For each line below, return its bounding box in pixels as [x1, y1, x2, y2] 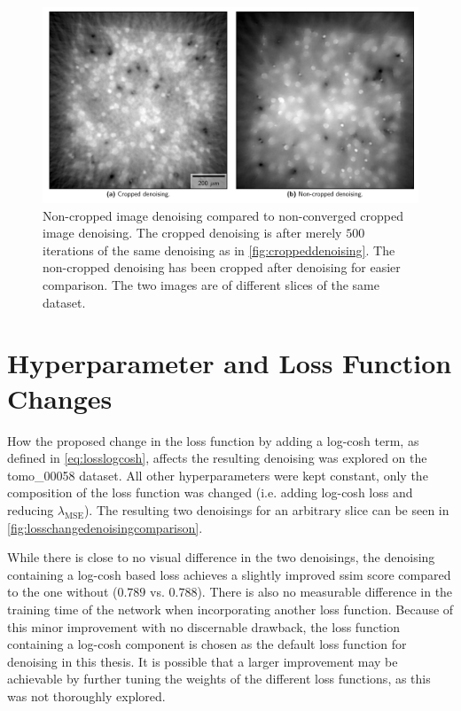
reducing [7, 500, 54, 519]
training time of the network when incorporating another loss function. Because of [7, 599, 454, 618]
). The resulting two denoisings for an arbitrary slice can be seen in [83, 500, 449, 519]
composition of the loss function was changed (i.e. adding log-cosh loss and [7, 483, 413, 502]
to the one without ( [7, 582, 118, 601]
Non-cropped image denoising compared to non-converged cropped [43, 206, 404, 224]
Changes [7, 379, 113, 416]
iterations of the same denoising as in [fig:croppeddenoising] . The [43, 240, 395, 259]
